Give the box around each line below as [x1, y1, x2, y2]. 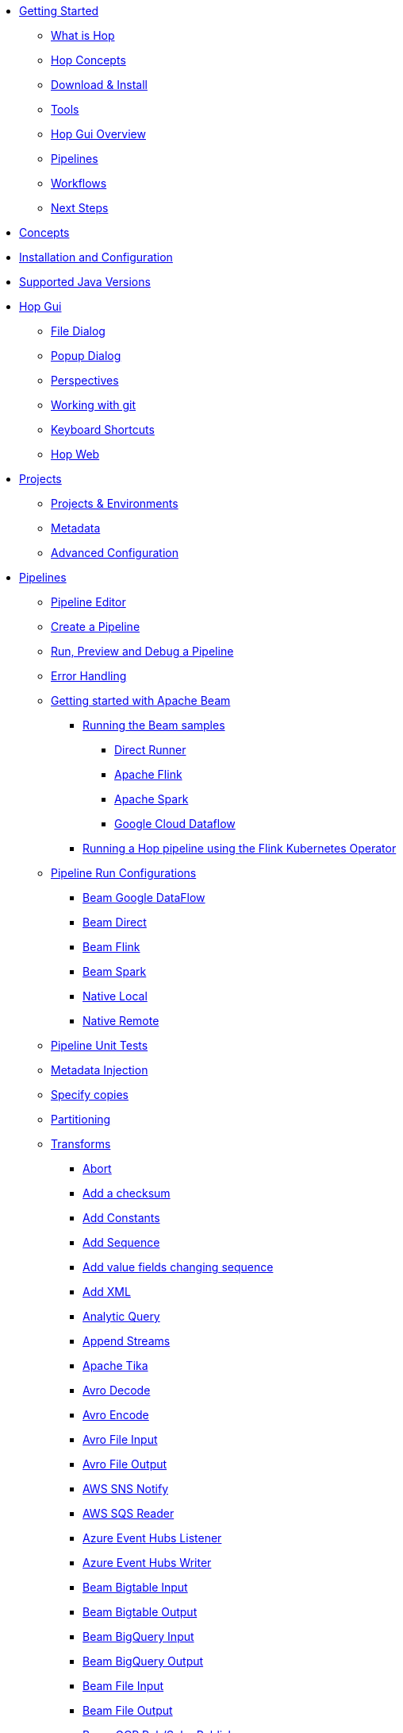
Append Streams [83, 1334, 171, 1348]
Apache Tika [83, 1359, 148, 1372]
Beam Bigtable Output [83, 1605, 198, 1619]
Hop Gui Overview [51, 127, 146, 141]
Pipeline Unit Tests [51, 1039, 148, 1052]
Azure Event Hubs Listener [83, 1531, 222, 1545]
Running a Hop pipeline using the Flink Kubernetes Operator [83, 841, 397, 855]
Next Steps [51, 201, 109, 215]
